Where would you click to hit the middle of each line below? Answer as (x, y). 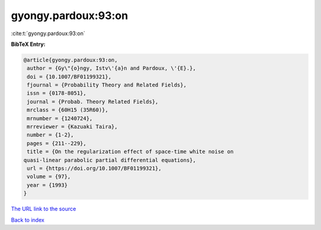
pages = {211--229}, (57, 143)
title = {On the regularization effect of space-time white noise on (130, 152)
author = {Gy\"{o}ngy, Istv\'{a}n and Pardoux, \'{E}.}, (111, 68)
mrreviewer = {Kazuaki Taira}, (73, 127)
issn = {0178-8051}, (57, 93)
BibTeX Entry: (28, 44)
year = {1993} (47, 185)
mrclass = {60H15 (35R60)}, (68, 110)
